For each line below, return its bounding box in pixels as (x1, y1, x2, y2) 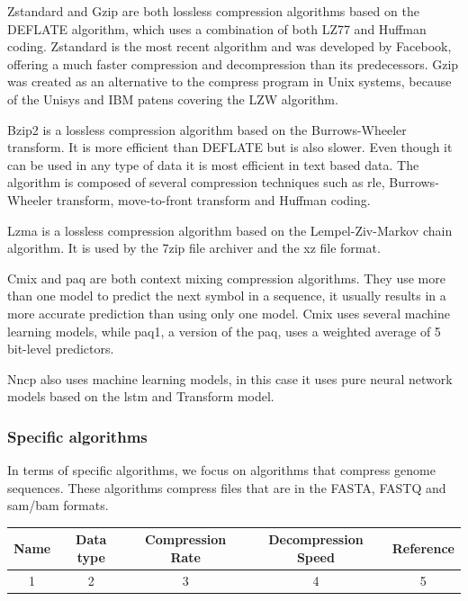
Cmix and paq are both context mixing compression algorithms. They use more (7, 268, 445, 287)
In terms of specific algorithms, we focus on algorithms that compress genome (7, 461, 436, 480)
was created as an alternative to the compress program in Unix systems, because (7, 72, 452, 91)
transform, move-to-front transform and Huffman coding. (56, 190, 371, 209)
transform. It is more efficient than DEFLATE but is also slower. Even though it (7, 138, 453, 157)
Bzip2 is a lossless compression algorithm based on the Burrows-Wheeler (7, 120, 407, 139)
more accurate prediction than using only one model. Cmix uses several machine (7, 303, 450, 322)
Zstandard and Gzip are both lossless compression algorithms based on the (7, 2, 419, 20)
